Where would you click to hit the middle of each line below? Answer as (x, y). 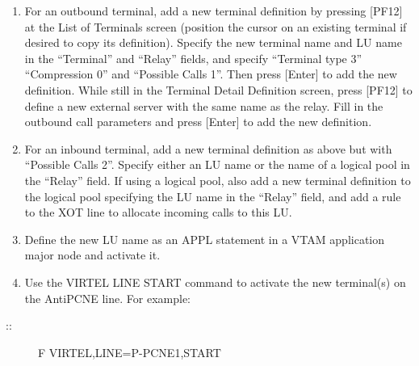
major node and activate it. (92, 255)
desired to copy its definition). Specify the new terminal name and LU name (213, 42)
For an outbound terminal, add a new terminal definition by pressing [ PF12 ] (214, 11)
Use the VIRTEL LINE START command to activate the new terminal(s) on (215, 282)
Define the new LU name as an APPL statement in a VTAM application (205, 239)
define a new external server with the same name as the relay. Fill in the (204, 105)
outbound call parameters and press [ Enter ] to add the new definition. (198, 122)
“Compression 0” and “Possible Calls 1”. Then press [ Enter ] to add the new (211, 74)
